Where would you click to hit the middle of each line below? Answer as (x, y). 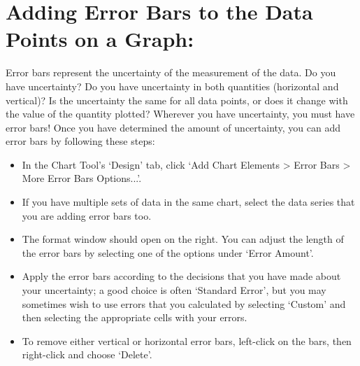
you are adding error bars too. (87, 215)
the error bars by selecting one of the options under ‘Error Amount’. (168, 252)
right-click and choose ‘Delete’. (87, 354)
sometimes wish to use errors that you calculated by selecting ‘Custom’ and (184, 303)
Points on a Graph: (100, 39)
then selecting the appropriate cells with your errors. (135, 317)
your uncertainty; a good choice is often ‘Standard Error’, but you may (174, 290)
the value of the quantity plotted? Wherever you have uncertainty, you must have (180, 114)
